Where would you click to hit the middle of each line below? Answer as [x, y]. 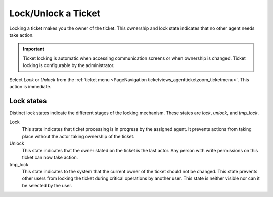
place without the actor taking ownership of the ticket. [78, 136]
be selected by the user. [47, 185]
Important [34, 49]
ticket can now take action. [50, 157]
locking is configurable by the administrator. [69, 65]
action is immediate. [30, 86]
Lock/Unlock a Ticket [55, 13]
